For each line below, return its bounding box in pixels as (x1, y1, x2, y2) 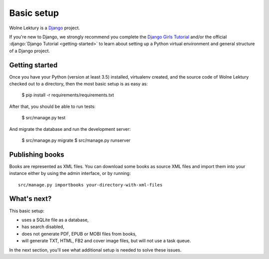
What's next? (9, 194, 52, 203)
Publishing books (9, 150, 65, 159)
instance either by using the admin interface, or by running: (9, 171, 131, 176)
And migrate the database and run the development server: (9, 126, 131, 132)
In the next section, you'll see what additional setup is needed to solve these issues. (9, 247, 182, 253)
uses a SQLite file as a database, (21, 217, 89, 223)
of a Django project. (9, 48, 50, 54)
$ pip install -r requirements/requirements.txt (21, 92, 114, 98)
